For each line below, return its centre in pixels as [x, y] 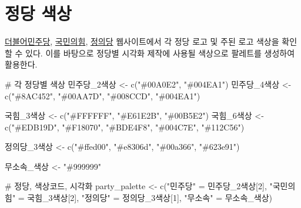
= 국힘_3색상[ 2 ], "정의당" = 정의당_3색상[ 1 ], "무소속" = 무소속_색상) [145, 198]
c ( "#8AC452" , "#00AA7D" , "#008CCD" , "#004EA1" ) [103, 95]
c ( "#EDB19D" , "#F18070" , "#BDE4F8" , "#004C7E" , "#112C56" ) [125, 127]
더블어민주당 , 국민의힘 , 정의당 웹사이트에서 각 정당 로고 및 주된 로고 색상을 [142, 41]
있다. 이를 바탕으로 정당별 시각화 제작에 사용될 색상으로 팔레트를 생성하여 [160, 53]
